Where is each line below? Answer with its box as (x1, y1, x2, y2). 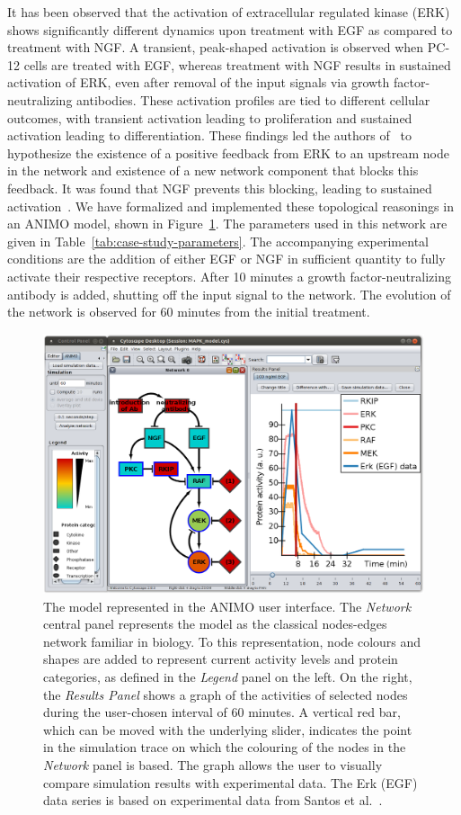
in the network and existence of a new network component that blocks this (7, 161, 419, 180)
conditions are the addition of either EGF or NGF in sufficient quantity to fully (7, 249, 446, 268)
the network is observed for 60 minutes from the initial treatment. (7, 302, 370, 321)
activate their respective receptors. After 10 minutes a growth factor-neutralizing (7, 266, 452, 285)
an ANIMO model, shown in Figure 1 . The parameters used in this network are (7, 214, 448, 233)
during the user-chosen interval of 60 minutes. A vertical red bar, (43, 703, 401, 721)
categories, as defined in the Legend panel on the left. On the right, (43, 667, 412, 686)
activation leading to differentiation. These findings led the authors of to (7, 126, 412, 145)
